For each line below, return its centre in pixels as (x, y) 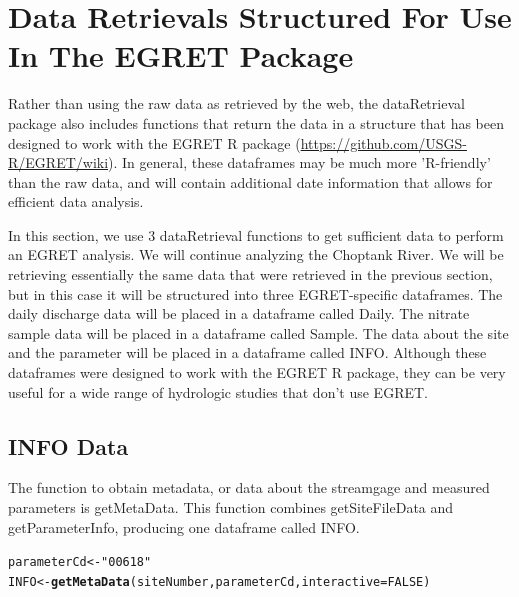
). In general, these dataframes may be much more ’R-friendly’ (299, 162)
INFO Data (68, 445)
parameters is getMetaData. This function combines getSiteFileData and (231, 507)
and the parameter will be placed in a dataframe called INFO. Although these (247, 352)
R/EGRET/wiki (58, 162)
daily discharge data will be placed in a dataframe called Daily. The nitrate (239, 313)
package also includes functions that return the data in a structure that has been (256, 122)
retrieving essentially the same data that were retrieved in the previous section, (250, 274)
